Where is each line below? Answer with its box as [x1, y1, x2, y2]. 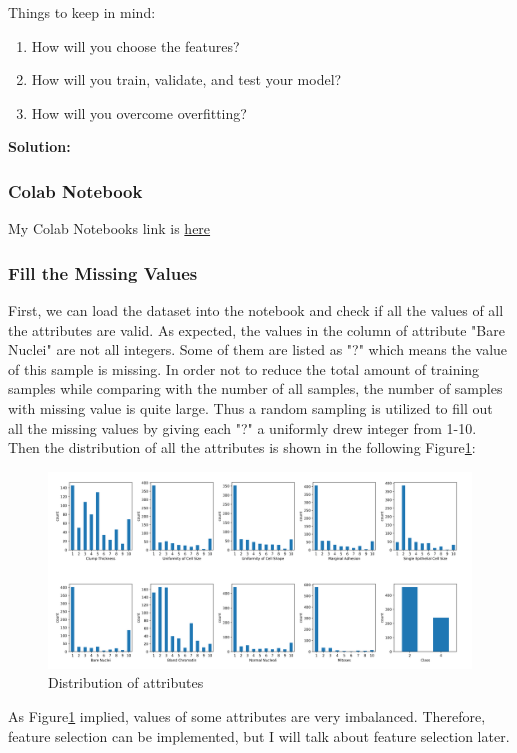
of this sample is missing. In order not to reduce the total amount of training [8, 358, 480, 379]
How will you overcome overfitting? [31, 102, 247, 123]
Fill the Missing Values [8, 260, 198, 285]
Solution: [8, 136, 71, 157]
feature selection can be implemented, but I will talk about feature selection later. [8, 725, 510, 746]
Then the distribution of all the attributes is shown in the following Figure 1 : [8, 437, 476, 458]
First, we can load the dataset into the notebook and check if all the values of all [8, 300, 504, 320]
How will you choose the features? [31, 35, 240, 56]
